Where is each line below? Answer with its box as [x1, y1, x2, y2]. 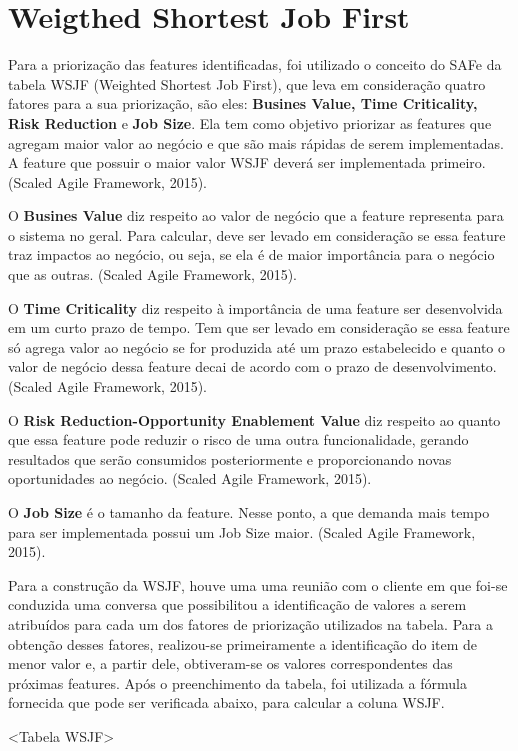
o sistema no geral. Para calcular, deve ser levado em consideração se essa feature [8, 224, 506, 245]
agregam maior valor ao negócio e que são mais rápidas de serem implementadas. [8, 132, 504, 153]
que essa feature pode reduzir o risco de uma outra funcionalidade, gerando [8, 429, 469, 450]
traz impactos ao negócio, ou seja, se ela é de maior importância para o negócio [8, 244, 495, 265]
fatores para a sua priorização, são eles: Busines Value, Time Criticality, [8, 93, 478, 114]
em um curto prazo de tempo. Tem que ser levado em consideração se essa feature [8, 317, 510, 338]
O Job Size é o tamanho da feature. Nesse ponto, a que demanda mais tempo [8, 502, 490, 522]
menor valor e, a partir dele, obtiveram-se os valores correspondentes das [8, 653, 453, 674]
